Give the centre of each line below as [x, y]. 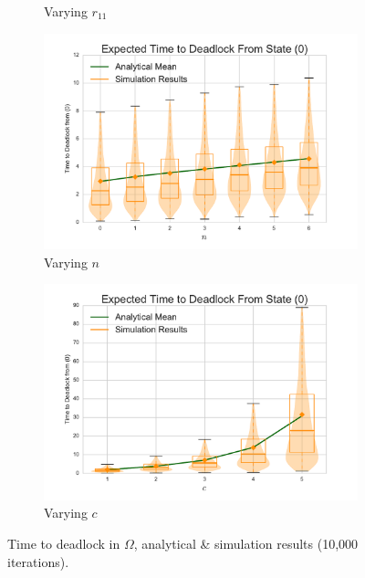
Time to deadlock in [64, 543]
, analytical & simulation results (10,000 [246, 543]
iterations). [38, 561]
